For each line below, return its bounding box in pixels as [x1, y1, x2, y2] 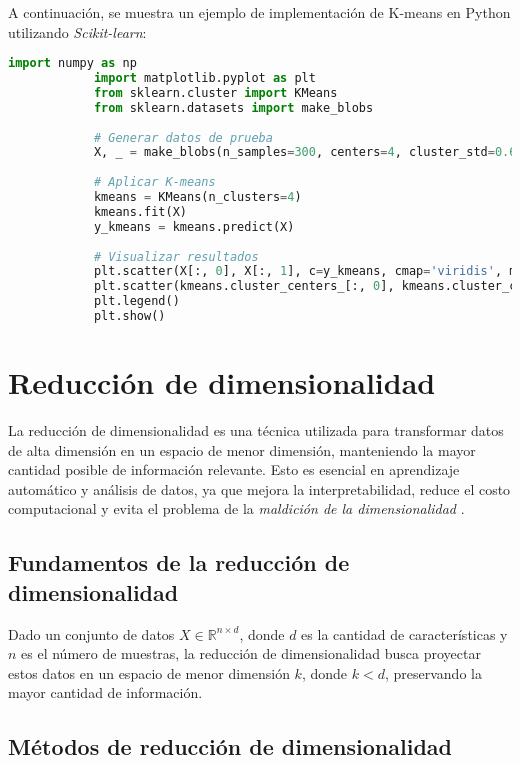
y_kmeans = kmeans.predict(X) [93, 219, 295, 234]
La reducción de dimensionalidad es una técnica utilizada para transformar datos [8, 420, 504, 441]
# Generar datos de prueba [93, 130, 273, 145]
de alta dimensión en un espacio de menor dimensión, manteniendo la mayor [8, 439, 476, 460]
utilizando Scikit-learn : [8, 21, 147, 42]
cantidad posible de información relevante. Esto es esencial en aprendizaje [8, 459, 460, 480]
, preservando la [384, 662, 482, 683]
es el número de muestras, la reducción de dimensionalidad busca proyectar [21, 643, 481, 664]
